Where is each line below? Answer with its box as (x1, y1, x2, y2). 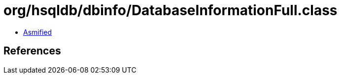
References (3, 45, 61, 57)
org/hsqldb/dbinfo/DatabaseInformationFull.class (3, 2, 338, 19)
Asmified (23, 27, 52, 36)
